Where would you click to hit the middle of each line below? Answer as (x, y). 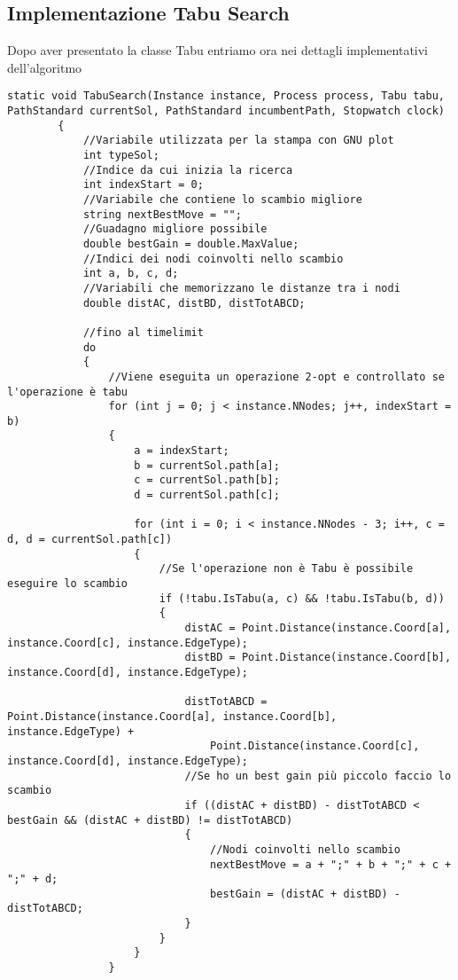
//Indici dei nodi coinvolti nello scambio (213, 259)
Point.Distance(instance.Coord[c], (315, 746)
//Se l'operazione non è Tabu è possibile (286, 569)
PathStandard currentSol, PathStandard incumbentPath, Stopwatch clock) (226, 111)
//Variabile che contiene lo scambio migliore (222, 199)
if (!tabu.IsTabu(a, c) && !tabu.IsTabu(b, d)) (302, 598)
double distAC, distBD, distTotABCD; (194, 303)
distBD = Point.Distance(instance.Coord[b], (318, 658)
